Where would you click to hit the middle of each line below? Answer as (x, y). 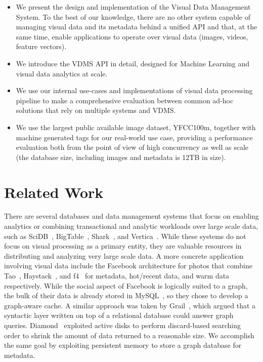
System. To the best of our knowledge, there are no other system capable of (133, 16)
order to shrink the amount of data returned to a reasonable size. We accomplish (129, 335)
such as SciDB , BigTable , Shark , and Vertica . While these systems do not (125, 236)
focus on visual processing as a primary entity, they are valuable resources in (123, 246)
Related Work (54, 192)
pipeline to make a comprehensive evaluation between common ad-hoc (125, 100)
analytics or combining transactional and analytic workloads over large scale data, (131, 226)
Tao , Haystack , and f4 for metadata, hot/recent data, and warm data (117, 275)
